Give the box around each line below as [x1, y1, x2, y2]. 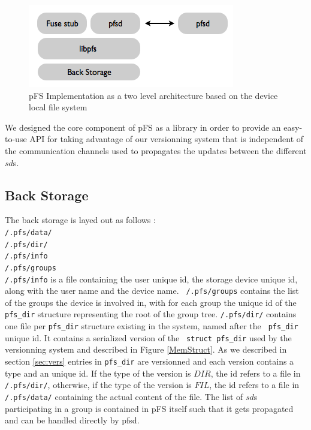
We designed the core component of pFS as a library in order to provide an [5, 121, 281, 133]
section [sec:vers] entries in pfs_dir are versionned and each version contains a [5, 355, 294, 368]
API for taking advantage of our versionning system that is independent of [29, 133, 304, 145]
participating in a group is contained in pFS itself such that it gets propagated [5, 402, 294, 414]
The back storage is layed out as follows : [5, 214, 156, 226]
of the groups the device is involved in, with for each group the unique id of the [5, 296, 297, 308]
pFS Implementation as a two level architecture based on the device [29, 89, 278, 101]
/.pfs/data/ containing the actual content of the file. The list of [5, 390, 243, 402]
